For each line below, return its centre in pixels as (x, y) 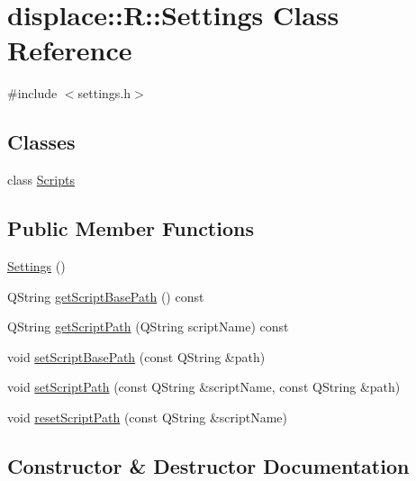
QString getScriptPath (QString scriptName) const (148, 327)
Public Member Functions (131, 228)
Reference (70, 50)
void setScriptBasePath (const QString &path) (136, 356)
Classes (41, 142)
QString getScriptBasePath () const (106, 296)
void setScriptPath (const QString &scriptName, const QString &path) (204, 387)
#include (32, 93)
